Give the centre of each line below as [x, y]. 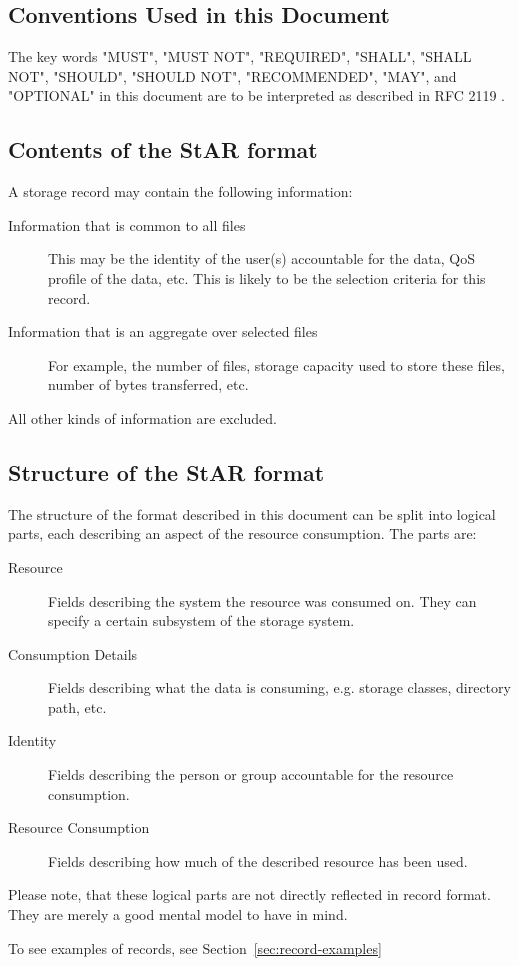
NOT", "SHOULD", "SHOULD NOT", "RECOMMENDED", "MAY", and [232, 75]
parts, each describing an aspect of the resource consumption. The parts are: [242, 533]
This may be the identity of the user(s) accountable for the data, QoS [261, 258]
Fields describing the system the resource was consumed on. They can [262, 600]
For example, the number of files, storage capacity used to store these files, [276, 364]
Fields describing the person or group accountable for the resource [251, 774]
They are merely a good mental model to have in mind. [178, 914]
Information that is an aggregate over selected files [163, 331]
